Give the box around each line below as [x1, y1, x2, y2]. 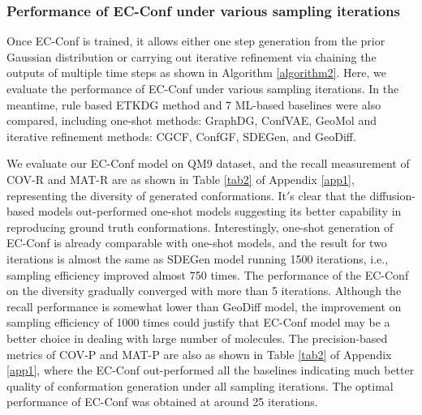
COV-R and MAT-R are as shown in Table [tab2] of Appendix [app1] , [6, 170, 355, 187]
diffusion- [369, 186, 416, 203]
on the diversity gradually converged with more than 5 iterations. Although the [6, 282, 402, 299]
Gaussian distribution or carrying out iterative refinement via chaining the [6, 48, 377, 65]
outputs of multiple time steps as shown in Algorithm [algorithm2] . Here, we [6, 64, 386, 81]
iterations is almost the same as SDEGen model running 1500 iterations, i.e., [6, 250, 389, 267]
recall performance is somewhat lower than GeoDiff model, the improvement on [6, 297, 402, 314]
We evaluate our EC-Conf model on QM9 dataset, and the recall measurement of [6, 155, 410, 172]
